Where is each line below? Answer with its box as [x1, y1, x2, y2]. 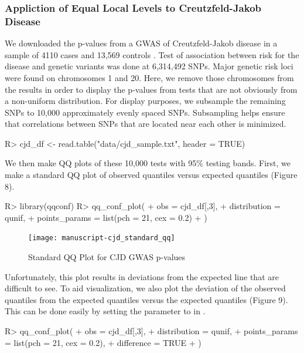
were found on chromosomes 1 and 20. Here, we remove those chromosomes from [5, 71, 294, 83]
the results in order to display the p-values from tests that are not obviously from [5, 83, 298, 95]
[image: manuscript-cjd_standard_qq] [28, 234, 175, 243]
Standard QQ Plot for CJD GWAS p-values [28, 251, 186, 263]
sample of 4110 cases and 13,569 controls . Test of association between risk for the [5, 48, 299, 60]
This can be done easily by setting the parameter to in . [5, 305, 206, 317]
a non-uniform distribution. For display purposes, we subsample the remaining [5, 95, 286, 107]
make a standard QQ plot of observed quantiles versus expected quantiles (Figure [5, 169, 298, 181]
